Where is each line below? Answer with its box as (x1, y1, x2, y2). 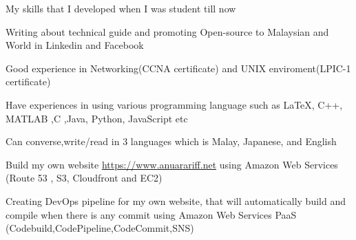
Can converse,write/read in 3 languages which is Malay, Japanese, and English (6, 134, 337, 149)
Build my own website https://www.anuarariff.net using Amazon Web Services (6, 157, 338, 171)
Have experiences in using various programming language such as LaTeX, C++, (6, 97, 343, 111)
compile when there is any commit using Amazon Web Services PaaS (6, 207, 297, 221)
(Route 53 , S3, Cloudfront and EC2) (6, 171, 163, 185)
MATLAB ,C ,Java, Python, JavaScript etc (6, 111, 188, 125)
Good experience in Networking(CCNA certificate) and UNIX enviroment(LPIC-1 (6, 61, 351, 75)
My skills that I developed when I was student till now (6, 1, 236, 15)
